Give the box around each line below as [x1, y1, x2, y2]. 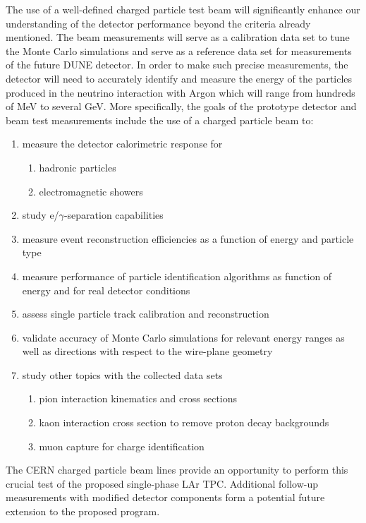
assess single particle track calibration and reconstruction [22, 306, 269, 321]
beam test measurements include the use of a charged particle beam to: [6, 112, 314, 127]
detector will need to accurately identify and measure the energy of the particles [6, 71, 353, 85]
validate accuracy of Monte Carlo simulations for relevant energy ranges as [22, 330, 345, 344]
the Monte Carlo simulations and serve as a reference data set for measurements [6, 43, 352, 58]
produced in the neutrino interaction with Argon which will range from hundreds [6, 85, 355, 100]
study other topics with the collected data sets [22, 367, 223, 382]
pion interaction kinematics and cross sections [39, 391, 238, 406]
